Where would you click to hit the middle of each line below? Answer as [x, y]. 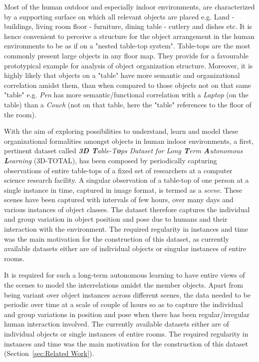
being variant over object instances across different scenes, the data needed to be [128, 294]
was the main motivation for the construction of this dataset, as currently [117, 238]
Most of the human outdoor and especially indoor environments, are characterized [129, 6]
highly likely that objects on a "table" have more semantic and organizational [122, 75]
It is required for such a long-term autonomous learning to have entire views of [125, 275]
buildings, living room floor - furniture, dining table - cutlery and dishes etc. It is [128, 26]
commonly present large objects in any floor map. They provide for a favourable [127, 55]
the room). [20, 114]
